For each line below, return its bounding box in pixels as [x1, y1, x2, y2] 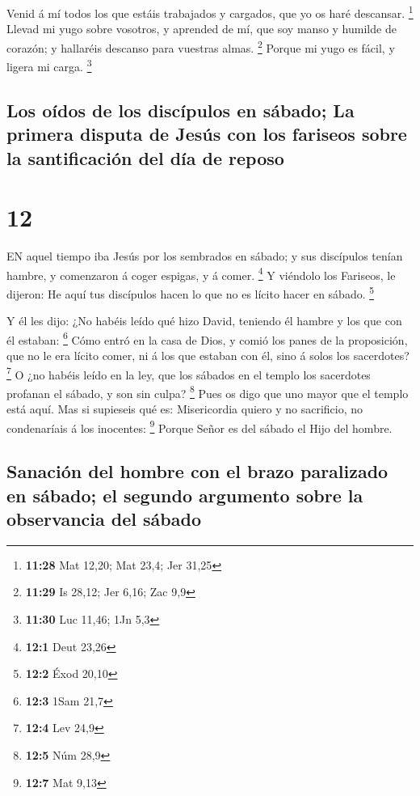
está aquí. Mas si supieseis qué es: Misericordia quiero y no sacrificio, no [6, 400, 363, 417]
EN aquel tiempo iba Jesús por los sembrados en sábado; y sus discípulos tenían [6, 248, 403, 265]
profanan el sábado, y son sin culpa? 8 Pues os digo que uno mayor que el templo [6, 382, 409, 401]
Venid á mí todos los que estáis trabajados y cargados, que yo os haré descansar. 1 [6, 2, 414, 21]
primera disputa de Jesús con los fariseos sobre [6, 121, 407, 146]
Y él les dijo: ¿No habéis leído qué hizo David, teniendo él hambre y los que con [6, 312, 402, 329]
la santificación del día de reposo [6, 145, 284, 170]
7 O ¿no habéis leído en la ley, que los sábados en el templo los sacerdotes [6, 363, 371, 383]
